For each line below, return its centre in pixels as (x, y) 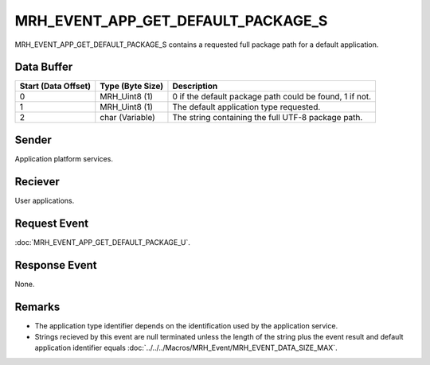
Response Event (56, 265)
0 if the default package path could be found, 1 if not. (272, 97)
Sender (33, 140)
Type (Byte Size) (132, 86)
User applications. (45, 200)
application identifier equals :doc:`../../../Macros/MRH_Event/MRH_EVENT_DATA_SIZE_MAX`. (186, 348)
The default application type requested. (246, 107)
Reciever (37, 182)
